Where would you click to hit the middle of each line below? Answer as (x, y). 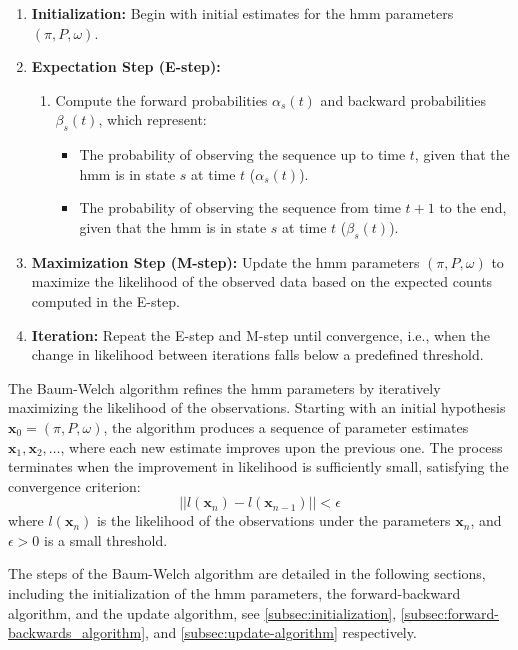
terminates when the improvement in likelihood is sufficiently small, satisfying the (258, 466)
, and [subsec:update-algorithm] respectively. (281, 632)
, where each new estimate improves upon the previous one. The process (281, 446)
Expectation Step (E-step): (126, 66)
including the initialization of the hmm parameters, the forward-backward (234, 593)
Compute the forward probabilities (161, 99)
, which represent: (152, 119)
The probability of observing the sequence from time (240, 207)
